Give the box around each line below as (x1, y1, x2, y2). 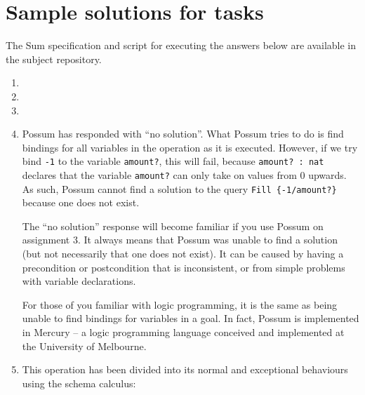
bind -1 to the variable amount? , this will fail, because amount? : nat (22, 154, 324, 168)
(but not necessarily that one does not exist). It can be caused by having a (22, 246, 344, 261)
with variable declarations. (22, 274, 136, 288)
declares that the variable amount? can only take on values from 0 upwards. (22, 167, 347, 182)
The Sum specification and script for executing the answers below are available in (6, 38, 356, 53)
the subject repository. (6, 51, 102, 66)
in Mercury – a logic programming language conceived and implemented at (22, 325, 345, 339)
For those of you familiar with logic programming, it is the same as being (22, 297, 338, 312)
